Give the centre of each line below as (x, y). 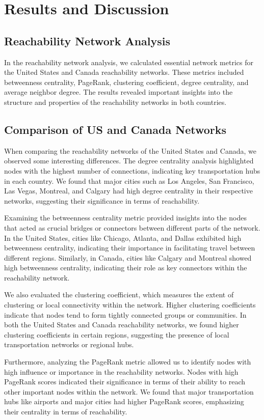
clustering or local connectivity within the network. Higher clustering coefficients (130, 305)
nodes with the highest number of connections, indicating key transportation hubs (132, 170)
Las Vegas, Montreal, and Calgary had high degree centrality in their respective (128, 191)
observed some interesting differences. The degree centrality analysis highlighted (129, 161)
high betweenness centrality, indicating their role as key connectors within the (126, 268)
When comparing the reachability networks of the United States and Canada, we (130, 150)
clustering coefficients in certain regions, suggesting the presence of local (117, 334)
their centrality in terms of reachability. (66, 411)
